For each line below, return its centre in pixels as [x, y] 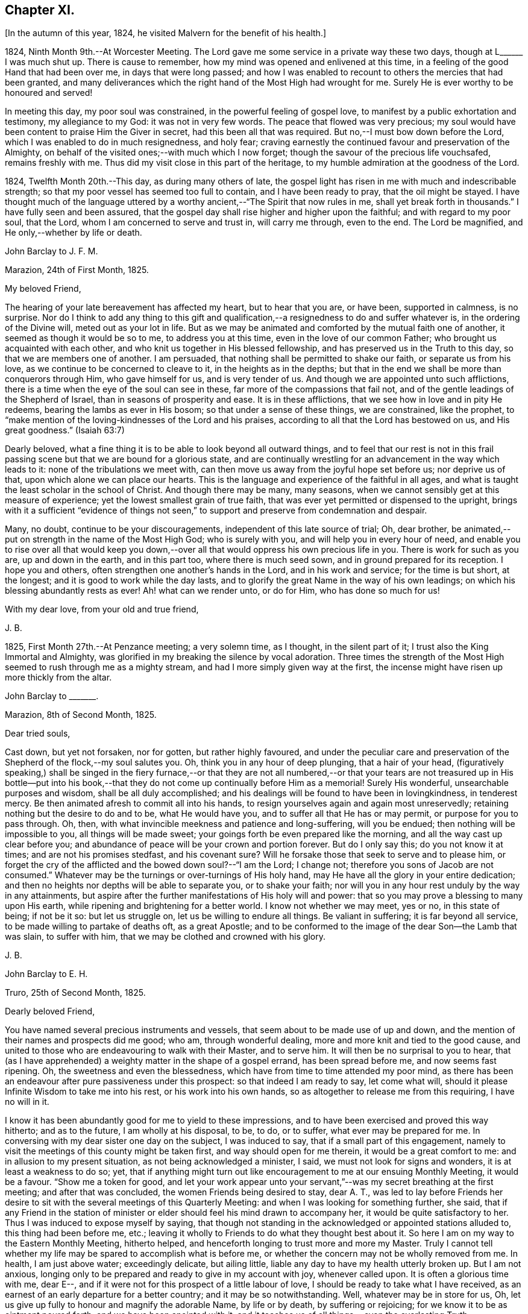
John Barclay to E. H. [46, 974]
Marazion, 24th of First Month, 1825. [77, 270]
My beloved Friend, [43, 289]
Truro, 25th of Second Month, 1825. [75, 993]
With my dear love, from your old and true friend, [102, 609]
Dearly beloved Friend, [50, 1011]
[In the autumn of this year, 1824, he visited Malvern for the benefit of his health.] [166, 33]
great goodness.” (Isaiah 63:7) [65, 430]
